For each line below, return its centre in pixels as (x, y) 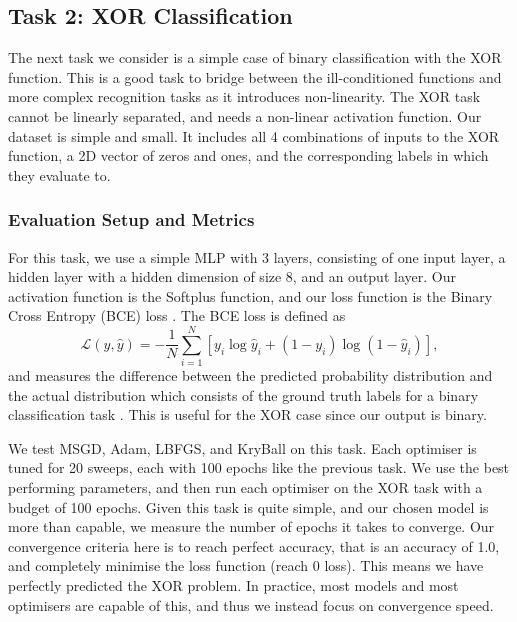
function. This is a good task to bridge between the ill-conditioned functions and (255, 76)
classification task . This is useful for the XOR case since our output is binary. (247, 414)
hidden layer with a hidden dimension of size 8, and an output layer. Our (232, 276)
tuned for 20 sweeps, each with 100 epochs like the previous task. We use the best (259, 467)
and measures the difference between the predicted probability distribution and (250, 375)
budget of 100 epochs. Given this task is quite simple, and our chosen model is (248, 506)
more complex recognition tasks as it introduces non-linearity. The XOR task (244, 96)
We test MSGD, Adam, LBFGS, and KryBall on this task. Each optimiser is (242, 447)
